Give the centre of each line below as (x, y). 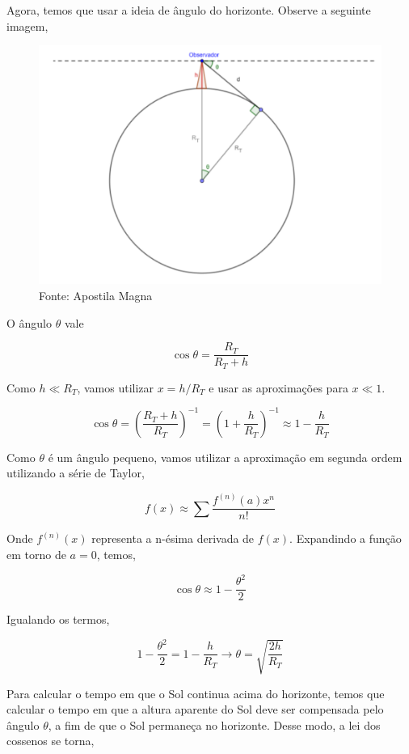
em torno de (36, 555)
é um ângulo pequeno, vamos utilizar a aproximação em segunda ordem (225, 457)
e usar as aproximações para (278, 387)
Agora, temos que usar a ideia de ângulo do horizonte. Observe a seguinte (189, 10)
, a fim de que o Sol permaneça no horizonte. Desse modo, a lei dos (214, 724)
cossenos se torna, (51, 741)
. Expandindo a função (346, 538)
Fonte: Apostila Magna (96, 295)
